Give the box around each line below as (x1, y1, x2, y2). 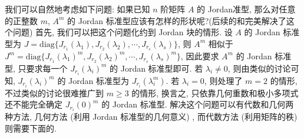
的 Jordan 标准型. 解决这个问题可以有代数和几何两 (101, 98, 294, 110)
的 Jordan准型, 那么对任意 (197, 3, 296, 15)
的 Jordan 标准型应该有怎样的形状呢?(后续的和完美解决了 (67, 14, 286, 26)
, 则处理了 (204, 74, 243, 86)
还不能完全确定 (5, 98, 62, 110)
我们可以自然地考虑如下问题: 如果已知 (5, 3, 150, 15)
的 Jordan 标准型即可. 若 (110, 62, 203, 74)
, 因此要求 (180, 49, 219, 62)
